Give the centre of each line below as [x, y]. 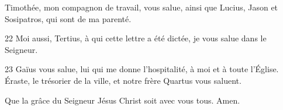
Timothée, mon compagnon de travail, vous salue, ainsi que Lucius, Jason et [141, 7]
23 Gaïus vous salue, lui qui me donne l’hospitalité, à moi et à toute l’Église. [142, 69]
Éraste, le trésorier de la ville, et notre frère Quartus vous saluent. [123, 80]
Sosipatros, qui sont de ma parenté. [68, 18]
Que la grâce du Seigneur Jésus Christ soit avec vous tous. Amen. [122, 100]
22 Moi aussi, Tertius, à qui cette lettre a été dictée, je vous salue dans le [136, 38]
